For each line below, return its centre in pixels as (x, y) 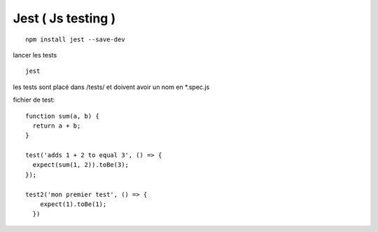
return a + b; (57, 125)
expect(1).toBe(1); (73, 204)
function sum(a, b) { (62, 116)
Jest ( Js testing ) (64, 18)
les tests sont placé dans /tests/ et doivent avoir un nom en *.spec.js (111, 87)
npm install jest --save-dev (75, 39)
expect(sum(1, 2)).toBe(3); (81, 165)
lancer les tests (35, 55)
